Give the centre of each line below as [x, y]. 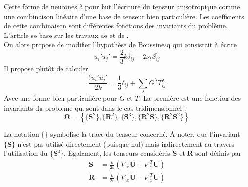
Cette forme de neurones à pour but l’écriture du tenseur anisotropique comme [122, 6]
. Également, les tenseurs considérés [117, 153]
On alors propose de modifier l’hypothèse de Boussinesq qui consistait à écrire [120, 45]
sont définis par [218, 153]
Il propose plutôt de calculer [46, 68]
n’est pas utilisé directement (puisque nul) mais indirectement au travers [126, 143]
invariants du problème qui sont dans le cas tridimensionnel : [95, 107]
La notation [21, 134]
